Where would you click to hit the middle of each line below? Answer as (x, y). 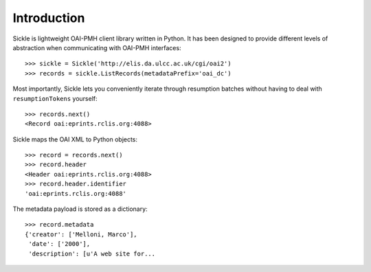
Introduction (49, 18)
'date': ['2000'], (59, 244)
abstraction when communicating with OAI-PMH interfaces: (97, 47)
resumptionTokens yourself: (55, 98)
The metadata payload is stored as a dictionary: (80, 209)
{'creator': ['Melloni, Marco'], (81, 234)
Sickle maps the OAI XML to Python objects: (75, 139)
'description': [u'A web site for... (92, 253)
